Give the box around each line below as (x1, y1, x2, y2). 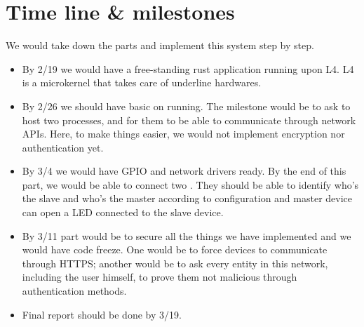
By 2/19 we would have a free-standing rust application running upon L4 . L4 (22, 61, 354, 76)
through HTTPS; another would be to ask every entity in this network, (22, 255, 328, 270)
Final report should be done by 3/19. (22, 307, 182, 321)
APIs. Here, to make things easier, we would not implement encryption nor (22, 126, 345, 141)
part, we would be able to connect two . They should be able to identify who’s (22, 177, 359, 192)
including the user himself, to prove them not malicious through (22, 269, 297, 284)
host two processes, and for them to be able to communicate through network (22, 112, 356, 127)
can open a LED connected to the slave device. (22, 205, 224, 220)
